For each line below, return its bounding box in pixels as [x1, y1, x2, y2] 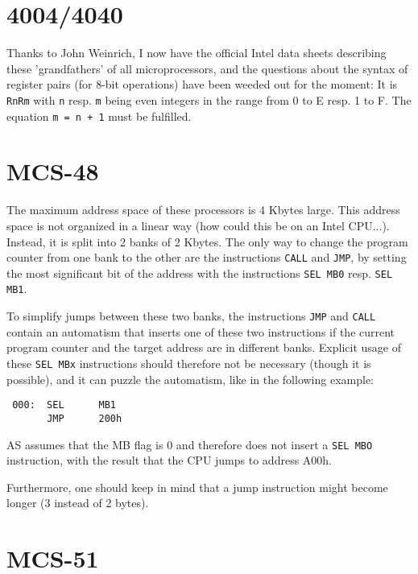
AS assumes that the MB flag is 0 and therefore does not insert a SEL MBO [6, 436, 373, 452]
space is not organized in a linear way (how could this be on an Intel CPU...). [6, 217, 390, 233]
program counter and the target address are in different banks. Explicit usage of [6, 339, 402, 356]
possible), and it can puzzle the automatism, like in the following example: [6, 370, 375, 387]
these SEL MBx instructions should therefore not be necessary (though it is [6, 354, 371, 371]
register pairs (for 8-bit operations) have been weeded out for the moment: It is [6, 76, 398, 93]
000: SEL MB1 [12, 399, 117, 411]
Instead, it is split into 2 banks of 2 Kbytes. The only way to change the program [6, 233, 408, 250]
